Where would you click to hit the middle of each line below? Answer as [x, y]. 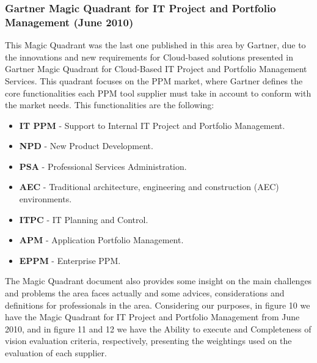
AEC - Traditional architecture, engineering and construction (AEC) [149, 187]
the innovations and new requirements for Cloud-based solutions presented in [149, 57]
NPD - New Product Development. [86, 146]
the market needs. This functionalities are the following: [110, 105]
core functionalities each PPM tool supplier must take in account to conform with [158, 93]
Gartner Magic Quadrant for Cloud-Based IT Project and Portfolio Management [156, 69]
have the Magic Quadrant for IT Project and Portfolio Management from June [152, 317]
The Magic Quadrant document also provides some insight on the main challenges [158, 281]
